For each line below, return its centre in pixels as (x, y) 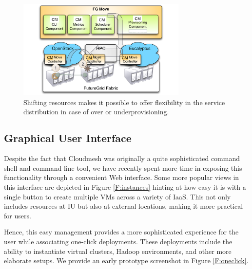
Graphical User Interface (68, 138)
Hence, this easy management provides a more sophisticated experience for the (121, 232)
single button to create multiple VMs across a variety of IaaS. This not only (117, 196)
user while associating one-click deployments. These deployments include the (118, 241)
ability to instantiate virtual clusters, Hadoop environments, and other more (118, 251)
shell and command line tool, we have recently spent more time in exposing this (123, 168)
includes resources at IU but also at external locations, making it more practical (124, 206)
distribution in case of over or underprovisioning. (96, 112)
